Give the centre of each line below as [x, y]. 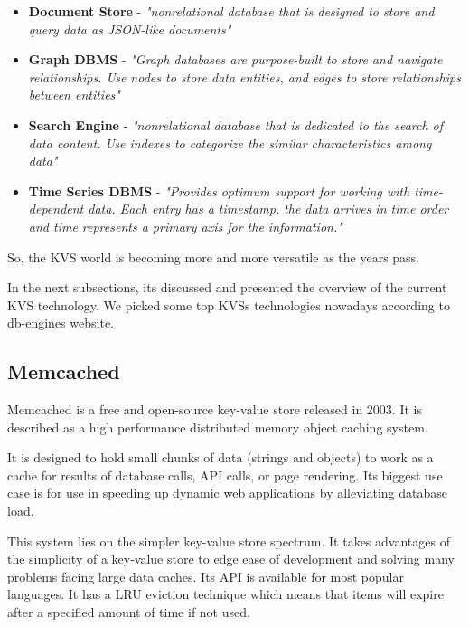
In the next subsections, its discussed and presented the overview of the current [227, 287]
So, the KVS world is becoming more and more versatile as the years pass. [214, 256]
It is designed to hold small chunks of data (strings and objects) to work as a [220, 457]
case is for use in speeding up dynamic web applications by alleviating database [228, 493]
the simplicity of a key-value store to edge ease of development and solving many [231, 559]
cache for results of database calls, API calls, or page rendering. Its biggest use [225, 475]
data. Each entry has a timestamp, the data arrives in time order [268, 209]
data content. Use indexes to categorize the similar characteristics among [230, 142]
